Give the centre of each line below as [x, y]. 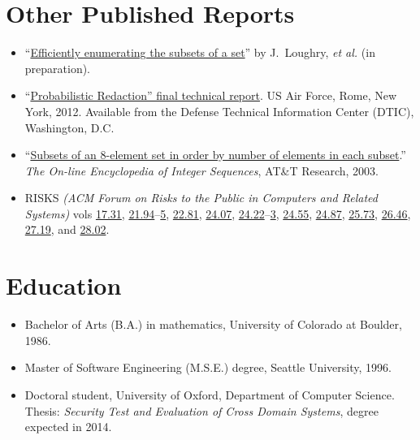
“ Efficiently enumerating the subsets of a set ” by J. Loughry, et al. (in [200, 52]
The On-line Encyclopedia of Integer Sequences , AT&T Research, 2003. [201, 170]
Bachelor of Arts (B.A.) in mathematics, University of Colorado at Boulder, [213, 324]
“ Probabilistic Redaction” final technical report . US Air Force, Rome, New [211, 95]
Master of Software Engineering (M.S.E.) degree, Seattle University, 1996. [208, 367]
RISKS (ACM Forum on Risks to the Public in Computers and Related [201, 198]
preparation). [58, 68]
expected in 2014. [68, 427]
